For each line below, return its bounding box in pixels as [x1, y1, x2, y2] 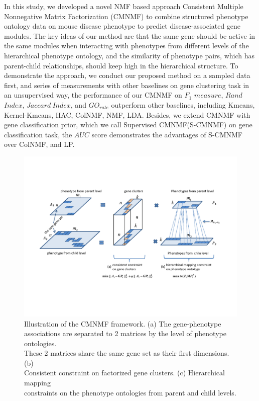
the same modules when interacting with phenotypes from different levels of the [4, 40, 249, 51]
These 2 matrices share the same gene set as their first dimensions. [24, 348, 229, 358]
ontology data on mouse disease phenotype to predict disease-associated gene [4, 21, 241, 31]
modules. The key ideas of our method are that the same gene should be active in [4, 30, 255, 41]
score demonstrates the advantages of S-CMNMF [91, 129, 242, 139]
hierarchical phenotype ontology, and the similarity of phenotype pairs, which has [4, 50, 254, 60]
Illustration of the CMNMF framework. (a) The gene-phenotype [24, 318, 221, 329]
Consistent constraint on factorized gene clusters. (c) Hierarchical [24, 367, 225, 378]
